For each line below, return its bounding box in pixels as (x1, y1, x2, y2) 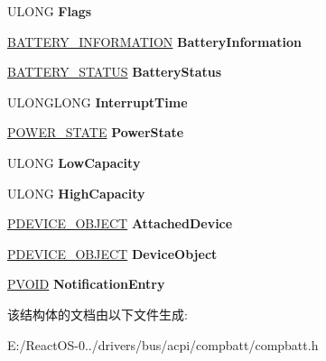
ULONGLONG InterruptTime (7, 92, 188, 111)
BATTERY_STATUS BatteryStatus (7, 62, 222, 81)
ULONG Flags (7, 2, 92, 20)
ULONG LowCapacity (7, 153, 141, 171)
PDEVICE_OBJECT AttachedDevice (7, 214, 233, 233)
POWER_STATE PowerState (7, 123, 184, 142)
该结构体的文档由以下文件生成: (7, 304, 188, 323)
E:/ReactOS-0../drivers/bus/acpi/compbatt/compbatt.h (7, 335, 319, 354)
